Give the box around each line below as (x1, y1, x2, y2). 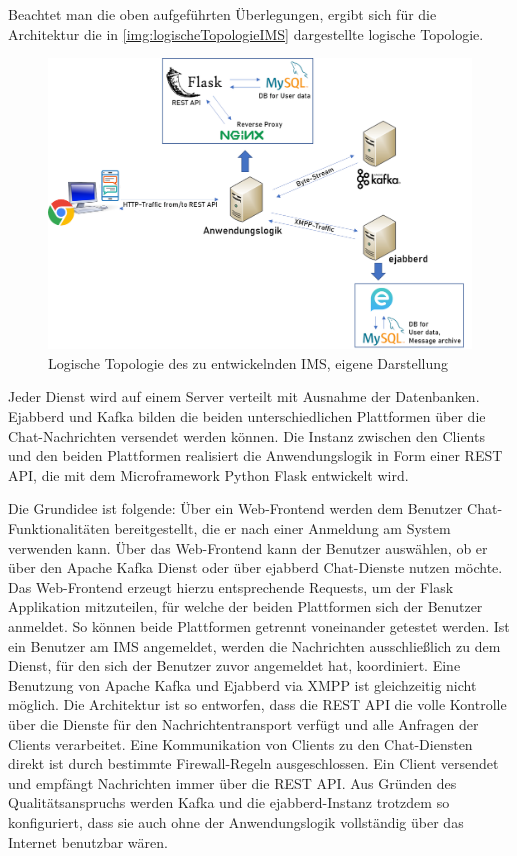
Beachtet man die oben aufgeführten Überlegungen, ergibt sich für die (8, 4, 437, 24)
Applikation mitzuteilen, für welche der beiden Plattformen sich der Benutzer (8, 596, 483, 617)
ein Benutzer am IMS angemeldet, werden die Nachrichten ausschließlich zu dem (8, 635, 501, 656)
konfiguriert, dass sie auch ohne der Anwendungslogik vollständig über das (8, 811, 464, 832)
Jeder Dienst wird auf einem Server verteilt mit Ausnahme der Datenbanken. (8, 386, 480, 407)
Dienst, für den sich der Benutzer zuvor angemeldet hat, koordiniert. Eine (8, 655, 461, 676)
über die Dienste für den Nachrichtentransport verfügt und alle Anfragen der (8, 713, 479, 734)
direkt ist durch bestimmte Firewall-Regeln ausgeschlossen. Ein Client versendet (8, 753, 499, 774)
